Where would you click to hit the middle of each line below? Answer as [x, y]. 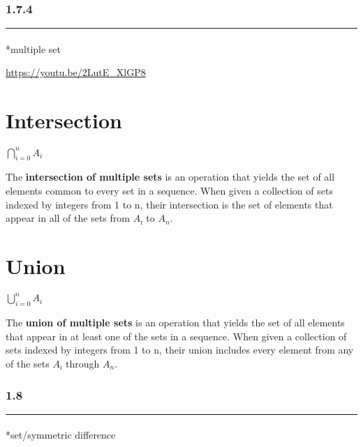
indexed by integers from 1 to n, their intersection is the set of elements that [169, 204]
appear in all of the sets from [68, 218]
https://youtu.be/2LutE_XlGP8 [76, 72]
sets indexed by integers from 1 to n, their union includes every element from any [180, 350]
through [83, 363]
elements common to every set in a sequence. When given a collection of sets [169, 191]
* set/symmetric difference [61, 435]
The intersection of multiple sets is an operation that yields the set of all [170, 177]
